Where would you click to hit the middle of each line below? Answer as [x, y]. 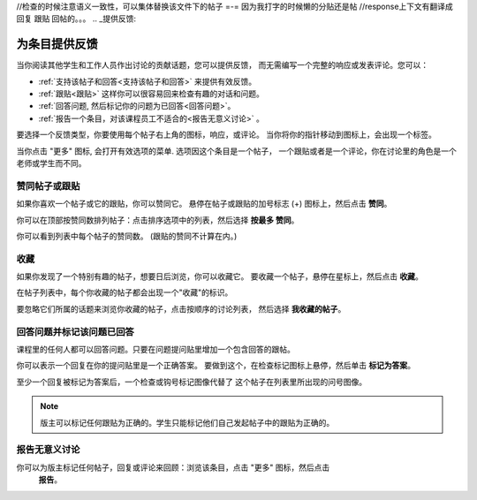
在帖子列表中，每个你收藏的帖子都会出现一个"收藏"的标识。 [125, 292]
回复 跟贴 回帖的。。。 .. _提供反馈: [76, 19]
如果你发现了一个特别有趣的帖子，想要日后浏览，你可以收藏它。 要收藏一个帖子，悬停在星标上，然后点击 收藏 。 [220, 277]
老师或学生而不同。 [51, 163]
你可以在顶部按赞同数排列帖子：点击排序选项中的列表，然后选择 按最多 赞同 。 [158, 220]
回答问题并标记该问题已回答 [75, 331]
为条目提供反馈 [57, 44]
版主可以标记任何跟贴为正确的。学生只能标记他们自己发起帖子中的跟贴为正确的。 [187, 422]
